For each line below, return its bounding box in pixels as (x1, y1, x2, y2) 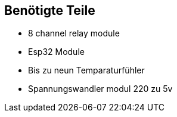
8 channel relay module (28, 28, 120, 39)
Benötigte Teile (4, 3, 95, 18)
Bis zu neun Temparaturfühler (28, 65, 145, 76)
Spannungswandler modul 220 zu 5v (28, 84, 173, 94)
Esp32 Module (28, 47, 85, 57)
